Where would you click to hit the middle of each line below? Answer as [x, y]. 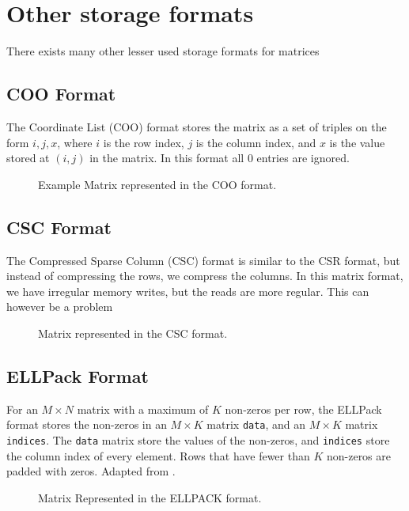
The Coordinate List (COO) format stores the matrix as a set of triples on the [197, 126]
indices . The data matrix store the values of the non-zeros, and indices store [198, 439]
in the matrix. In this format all [167, 158]
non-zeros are [359, 455]
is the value [357, 142]
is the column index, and [256, 142]
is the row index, [144, 142]
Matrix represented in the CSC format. [133, 333]
